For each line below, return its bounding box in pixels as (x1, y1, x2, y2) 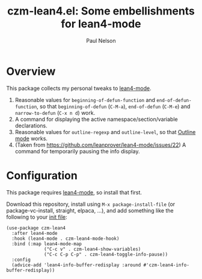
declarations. (14, 122, 47, 129)
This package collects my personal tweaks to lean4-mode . (6, 85, 151, 92)
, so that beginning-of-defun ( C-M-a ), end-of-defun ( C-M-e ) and (37, 103, 191, 110)
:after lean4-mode (11, 230, 58, 236)
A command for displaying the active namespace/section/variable (14, 115, 179, 123)
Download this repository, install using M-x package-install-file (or (6, 200, 176, 208)
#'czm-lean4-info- (143, 261, 189, 268)
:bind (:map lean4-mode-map (11, 240, 82, 247)
